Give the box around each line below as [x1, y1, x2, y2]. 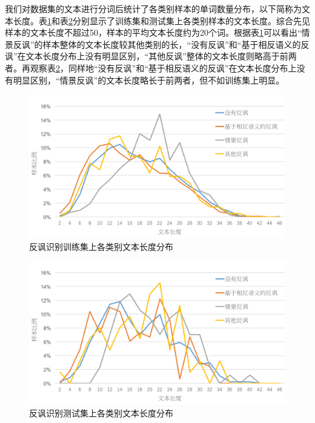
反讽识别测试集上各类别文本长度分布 [29, 406, 173, 419]
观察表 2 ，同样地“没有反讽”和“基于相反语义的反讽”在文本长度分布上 [30, 61, 297, 74]
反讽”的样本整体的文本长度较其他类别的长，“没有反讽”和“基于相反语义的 [13, 38, 301, 50]
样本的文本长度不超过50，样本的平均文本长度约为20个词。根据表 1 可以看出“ [5, 26, 302, 39]
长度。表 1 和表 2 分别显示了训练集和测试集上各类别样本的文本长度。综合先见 [13, 14, 310, 27]
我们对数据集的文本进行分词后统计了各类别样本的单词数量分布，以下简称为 [5, 2, 302, 15]
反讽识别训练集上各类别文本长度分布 [29, 240, 173, 252]
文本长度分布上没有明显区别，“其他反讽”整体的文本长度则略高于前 [25, 50, 288, 62]
